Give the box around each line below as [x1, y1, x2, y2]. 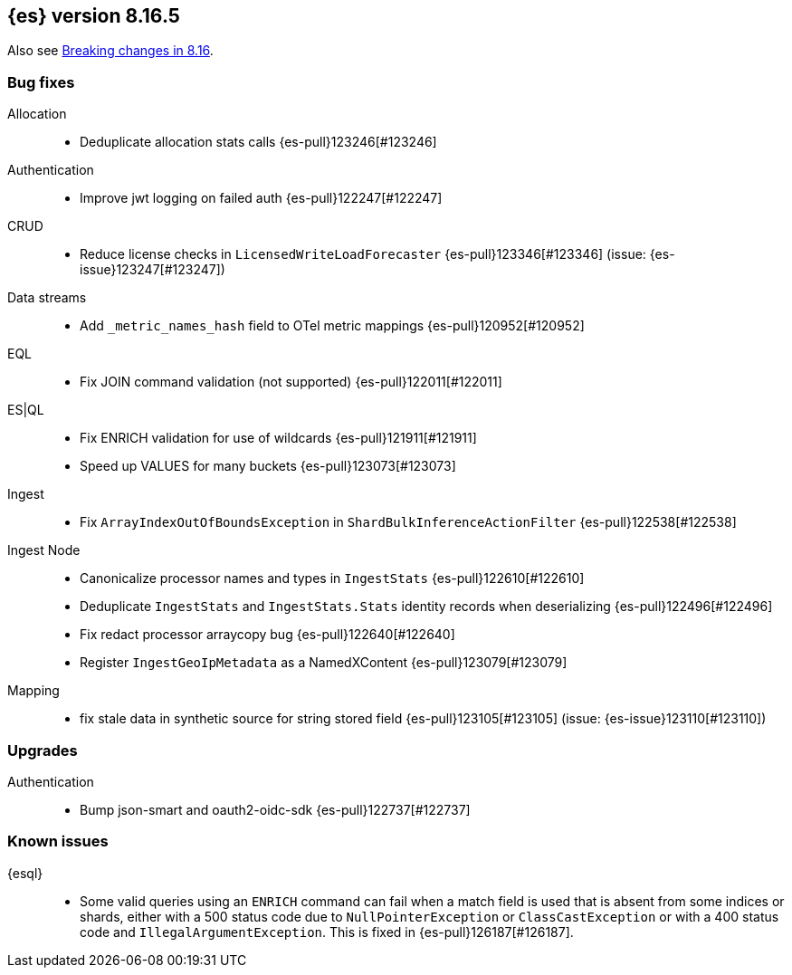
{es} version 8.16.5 [7, 5, 180, 27]
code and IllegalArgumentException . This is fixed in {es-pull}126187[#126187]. [80, 923, 574, 940]
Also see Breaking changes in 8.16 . [7, 43, 214, 59]
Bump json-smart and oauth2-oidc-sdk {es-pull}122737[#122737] [80, 801, 471, 817]
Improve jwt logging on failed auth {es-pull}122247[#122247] [80, 190, 443, 206]
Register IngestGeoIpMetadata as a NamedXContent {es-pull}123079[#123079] [80, 655, 568, 671]
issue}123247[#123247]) [80, 262, 225, 278]
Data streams [7, 290, 87, 306]
